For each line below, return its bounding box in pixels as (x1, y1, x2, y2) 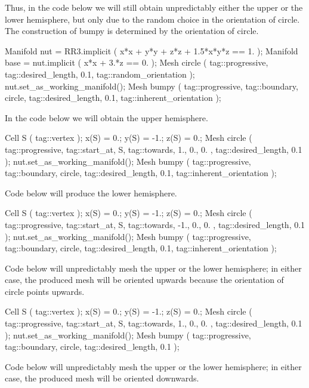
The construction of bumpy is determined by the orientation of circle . (5, 24, 259, 37)
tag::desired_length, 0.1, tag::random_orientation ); (5, 67, 195, 80)
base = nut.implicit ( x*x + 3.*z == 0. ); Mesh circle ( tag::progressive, (5, 56, 268, 69)
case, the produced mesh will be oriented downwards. (5, 372, 199, 384)
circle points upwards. (5, 285, 85, 297)
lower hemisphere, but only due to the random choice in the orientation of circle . (5, 13, 300, 25)
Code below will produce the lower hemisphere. (5, 186, 177, 199)
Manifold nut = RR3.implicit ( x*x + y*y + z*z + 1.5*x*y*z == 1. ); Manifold (5, 44, 298, 57)
